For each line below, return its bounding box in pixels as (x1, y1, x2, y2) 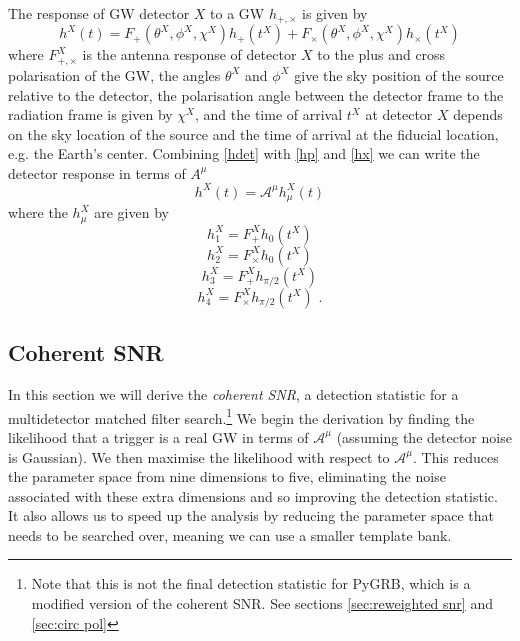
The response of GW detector (8, 3, 190, 23)
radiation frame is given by (8, 104, 173, 125)
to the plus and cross (317, 44, 446, 65)
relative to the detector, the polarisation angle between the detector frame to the (8, 84, 504, 105)
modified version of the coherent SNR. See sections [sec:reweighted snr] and (31, 593, 493, 614)
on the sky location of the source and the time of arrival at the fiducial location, (8, 123, 499, 144)
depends (453, 104, 503, 125)
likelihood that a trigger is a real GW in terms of (8, 426, 309, 447)
